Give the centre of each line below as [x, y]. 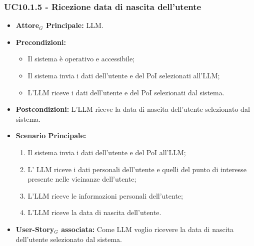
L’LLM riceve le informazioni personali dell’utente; [105, 195]
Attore [27, 25]
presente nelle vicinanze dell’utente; [82, 179]
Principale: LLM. [74, 25]
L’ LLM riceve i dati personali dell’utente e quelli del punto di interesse [137, 169]
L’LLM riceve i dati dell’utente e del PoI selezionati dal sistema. [126, 92]
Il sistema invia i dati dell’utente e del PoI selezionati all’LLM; [124, 75]
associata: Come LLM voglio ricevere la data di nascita [147, 229]
